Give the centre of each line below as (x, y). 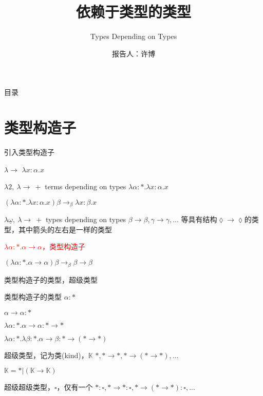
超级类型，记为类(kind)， (46, 355)
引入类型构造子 (29, 152)
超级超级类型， (29, 387)
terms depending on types (86, 186)
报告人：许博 (134, 53)
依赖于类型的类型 (133, 12)
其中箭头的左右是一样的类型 (65, 229)
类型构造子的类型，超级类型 (51, 279)
